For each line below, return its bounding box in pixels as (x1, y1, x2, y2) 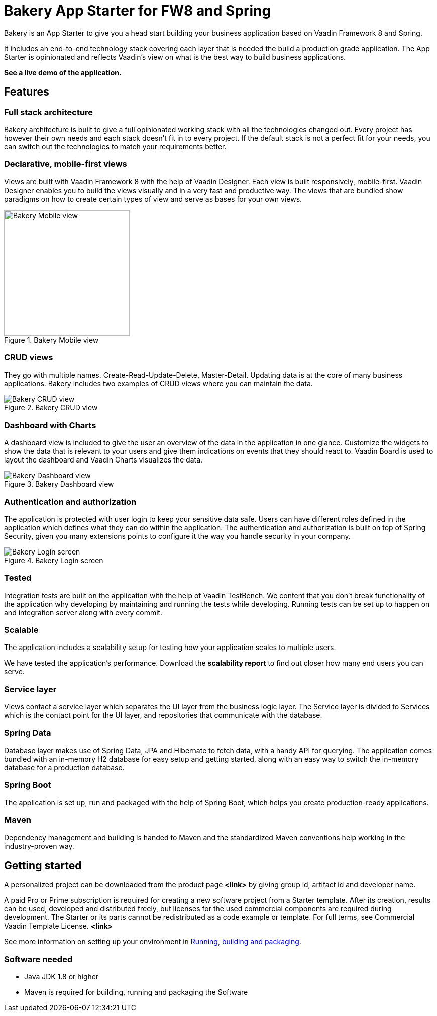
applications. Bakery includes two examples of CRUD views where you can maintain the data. (4, 379, 313, 388)
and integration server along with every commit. (4, 608, 163, 617)
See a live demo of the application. (4, 68, 122, 77)
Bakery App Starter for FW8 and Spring (4, 2, 271, 19)
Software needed (4, 954, 73, 964)
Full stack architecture (4, 107, 93, 117)
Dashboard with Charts (4, 420, 96, 430)
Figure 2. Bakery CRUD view (4, 403, 98, 412)
